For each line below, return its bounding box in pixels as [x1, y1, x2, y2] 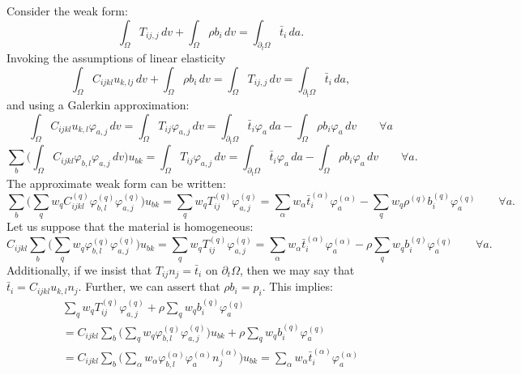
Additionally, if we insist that [6, 261, 152, 278]
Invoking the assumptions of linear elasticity [6, 49, 226, 66]
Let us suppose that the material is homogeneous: [6, 218, 254, 235]
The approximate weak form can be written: [6, 174, 226, 191]
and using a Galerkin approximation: [6, 96, 190, 113]
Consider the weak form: [6, 2, 128, 19]
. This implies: [262, 278, 333, 295]
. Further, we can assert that [78, 278, 220, 295]
